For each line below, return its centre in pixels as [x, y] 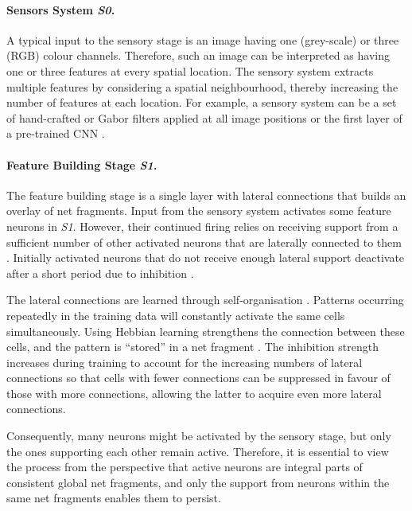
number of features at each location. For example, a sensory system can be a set [202, 102]
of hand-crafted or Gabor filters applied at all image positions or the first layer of [204, 117]
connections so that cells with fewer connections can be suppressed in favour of [198, 378]
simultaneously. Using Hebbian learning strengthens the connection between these [206, 331]
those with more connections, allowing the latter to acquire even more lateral [194, 393]
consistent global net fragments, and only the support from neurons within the [198, 482]
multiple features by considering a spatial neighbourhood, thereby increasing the [202, 86]
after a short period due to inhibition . [100, 273]
